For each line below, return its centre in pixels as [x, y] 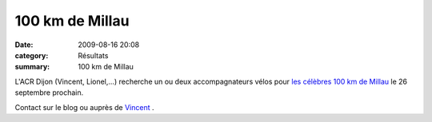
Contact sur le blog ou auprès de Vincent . [85, 107]
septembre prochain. [49, 92]
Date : [24, 45]
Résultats [93, 55]
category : [32, 55]
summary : [32, 67]
